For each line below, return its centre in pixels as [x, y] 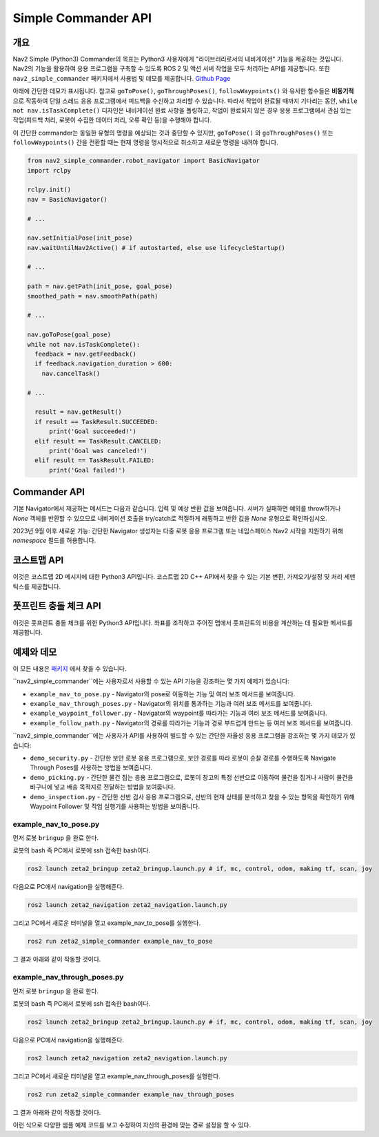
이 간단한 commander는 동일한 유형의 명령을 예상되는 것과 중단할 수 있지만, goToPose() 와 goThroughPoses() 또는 [173, 133]
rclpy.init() [49, 190]
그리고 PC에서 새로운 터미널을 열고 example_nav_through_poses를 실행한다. [116, 1076]
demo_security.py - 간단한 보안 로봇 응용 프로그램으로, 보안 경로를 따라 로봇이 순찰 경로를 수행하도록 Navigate [183, 758]
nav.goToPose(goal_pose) [69, 335]
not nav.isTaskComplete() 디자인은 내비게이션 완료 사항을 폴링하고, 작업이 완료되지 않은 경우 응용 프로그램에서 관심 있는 [182, 111]
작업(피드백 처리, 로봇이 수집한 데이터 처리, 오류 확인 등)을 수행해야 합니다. [112, 120]
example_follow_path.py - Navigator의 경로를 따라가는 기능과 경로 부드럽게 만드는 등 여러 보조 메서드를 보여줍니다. [192, 723]
